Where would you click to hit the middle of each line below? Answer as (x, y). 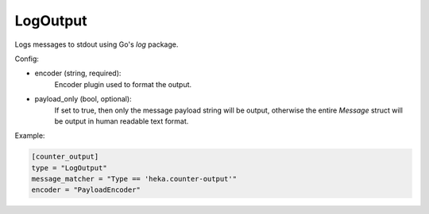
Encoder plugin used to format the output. (123, 84)
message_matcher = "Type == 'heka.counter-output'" (134, 179)
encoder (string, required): (78, 73)
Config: (27, 59)
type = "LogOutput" (69, 168)
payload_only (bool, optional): (83, 99)
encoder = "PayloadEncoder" (86, 190)
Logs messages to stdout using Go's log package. (97, 44)
